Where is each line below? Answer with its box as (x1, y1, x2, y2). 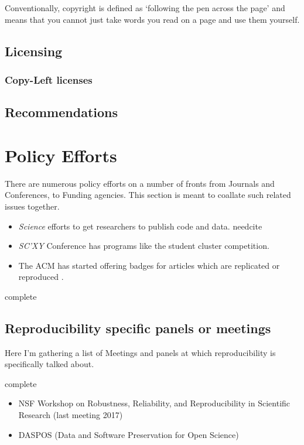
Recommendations (5, 103, 118, 121)
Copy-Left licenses (5, 72, 93, 87)
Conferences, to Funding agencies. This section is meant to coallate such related (5, 189, 291, 201)
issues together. (5, 200, 60, 212)
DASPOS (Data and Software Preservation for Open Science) (18, 428, 239, 440)
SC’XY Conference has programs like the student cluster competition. (18, 239, 269, 252)
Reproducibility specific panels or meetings (5, 319, 271, 337)
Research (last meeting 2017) (18, 409, 123, 421)
